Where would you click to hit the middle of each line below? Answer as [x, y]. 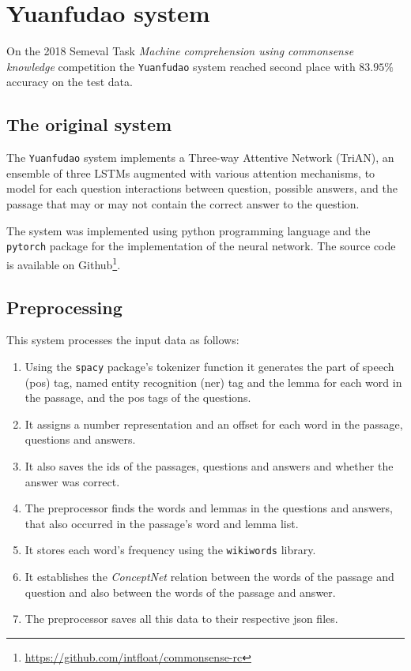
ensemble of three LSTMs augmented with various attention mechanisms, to [191, 172]
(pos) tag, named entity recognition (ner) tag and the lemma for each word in [213, 382]
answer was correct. [72, 481]
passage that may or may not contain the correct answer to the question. [183, 204]
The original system [89, 124]
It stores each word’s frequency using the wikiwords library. [170, 550]
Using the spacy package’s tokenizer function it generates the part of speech [209, 366]
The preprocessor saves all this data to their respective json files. [181, 619]
